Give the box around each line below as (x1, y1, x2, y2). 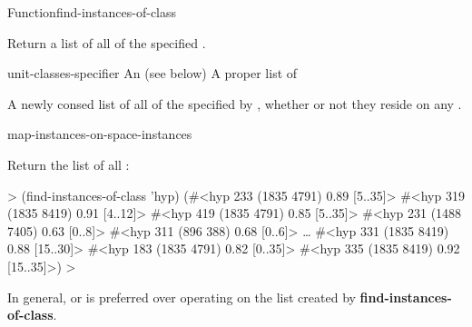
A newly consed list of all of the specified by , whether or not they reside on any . (7, 94, 462, 113)
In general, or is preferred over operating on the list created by (7, 287, 356, 306)
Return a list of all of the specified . (7, 33, 206, 52)
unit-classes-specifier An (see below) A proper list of (7, 64, 298, 83)
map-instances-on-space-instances (7, 124, 192, 144)
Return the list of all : (7, 154, 130, 173)
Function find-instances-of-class (7, 3, 177, 21)
